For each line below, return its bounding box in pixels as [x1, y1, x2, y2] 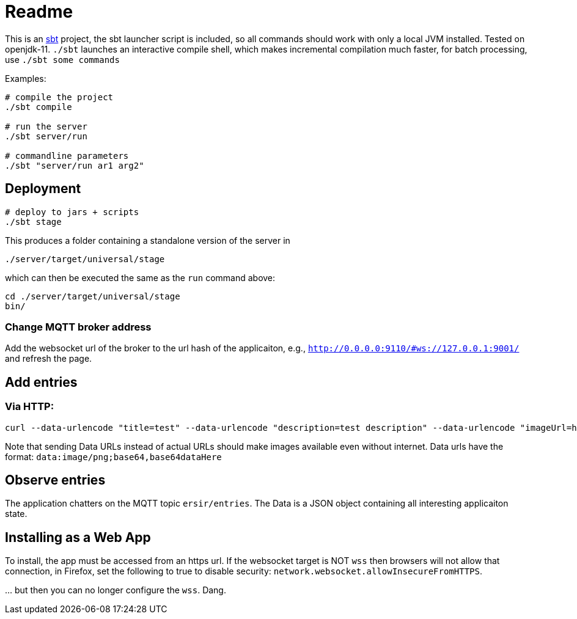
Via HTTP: [5, 400, 54, 413]
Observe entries [5, 472, 106, 488]
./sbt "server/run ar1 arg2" [5, 160, 144, 170]
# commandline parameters [5, 150, 129, 161]
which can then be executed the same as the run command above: [5, 272, 276, 283]
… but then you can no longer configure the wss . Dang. [5, 585, 226, 596]
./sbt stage [5, 216, 62, 227]
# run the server [5, 121, 87, 131]
